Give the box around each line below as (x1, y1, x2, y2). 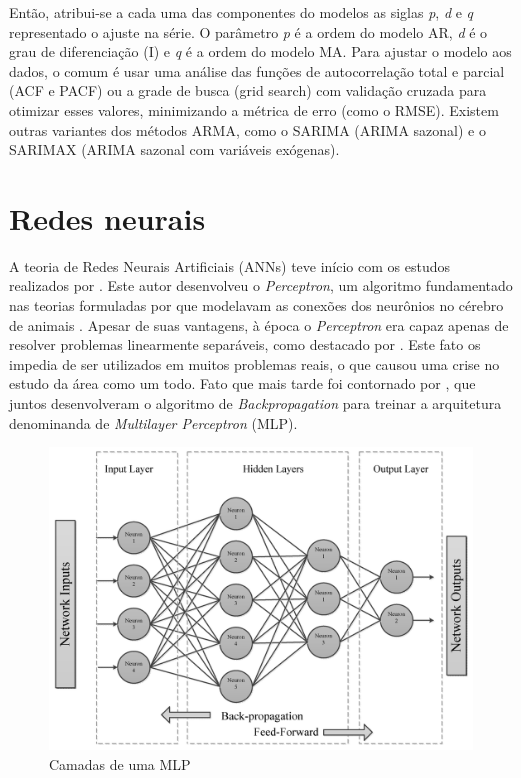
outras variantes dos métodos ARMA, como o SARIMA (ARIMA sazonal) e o (9, 119, 486, 140)
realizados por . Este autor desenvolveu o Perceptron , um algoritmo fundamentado (9, 275, 513, 296)
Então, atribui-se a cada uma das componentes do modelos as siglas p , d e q (9, 2, 474, 22)
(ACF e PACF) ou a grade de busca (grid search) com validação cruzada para (9, 80, 487, 101)
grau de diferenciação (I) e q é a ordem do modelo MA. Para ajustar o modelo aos (9, 41, 512, 62)
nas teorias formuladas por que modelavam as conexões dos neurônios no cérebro (9, 295, 504, 316)
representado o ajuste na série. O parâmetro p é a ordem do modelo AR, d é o (9, 21, 488, 42)
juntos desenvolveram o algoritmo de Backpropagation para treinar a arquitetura (9, 393, 502, 414)
